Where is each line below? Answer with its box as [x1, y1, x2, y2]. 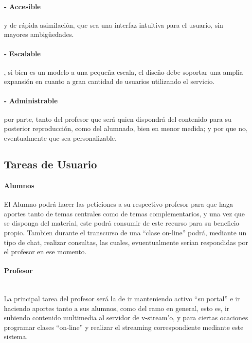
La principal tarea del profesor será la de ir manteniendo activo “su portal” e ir [4, 294, 240, 304]
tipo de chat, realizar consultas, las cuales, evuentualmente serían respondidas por [4, 237, 249, 247]
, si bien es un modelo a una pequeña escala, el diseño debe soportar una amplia [4, 66, 243, 77]
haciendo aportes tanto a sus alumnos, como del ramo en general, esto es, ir [4, 303, 230, 313]
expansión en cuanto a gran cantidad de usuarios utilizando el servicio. [4, 76, 215, 86]
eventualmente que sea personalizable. [4, 132, 117, 143]
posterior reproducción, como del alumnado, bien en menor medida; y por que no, [4, 123, 248, 133]
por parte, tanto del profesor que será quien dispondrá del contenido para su [4, 114, 232, 124]
